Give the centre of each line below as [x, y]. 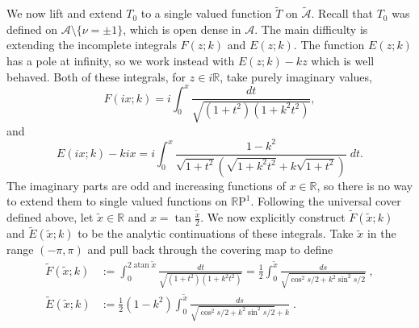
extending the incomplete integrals [92, 45]
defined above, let [50, 217]
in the [381, 233]
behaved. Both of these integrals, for [96, 76]
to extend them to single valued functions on [117, 201]
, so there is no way [365, 185]
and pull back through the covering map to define [210, 249]
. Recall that [342, 13]
